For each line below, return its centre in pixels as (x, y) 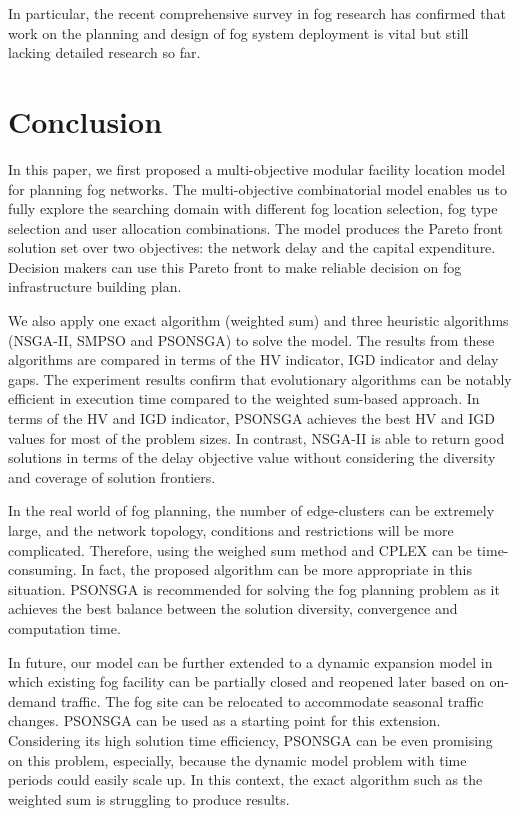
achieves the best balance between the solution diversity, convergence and (233, 608)
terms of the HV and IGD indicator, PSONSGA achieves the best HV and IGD (251, 418)
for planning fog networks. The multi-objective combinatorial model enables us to (257, 188)
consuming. (42, 569)
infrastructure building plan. (95, 286)
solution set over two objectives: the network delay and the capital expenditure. (252, 247)
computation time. (64, 627)
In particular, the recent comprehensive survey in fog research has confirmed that (257, 13)
